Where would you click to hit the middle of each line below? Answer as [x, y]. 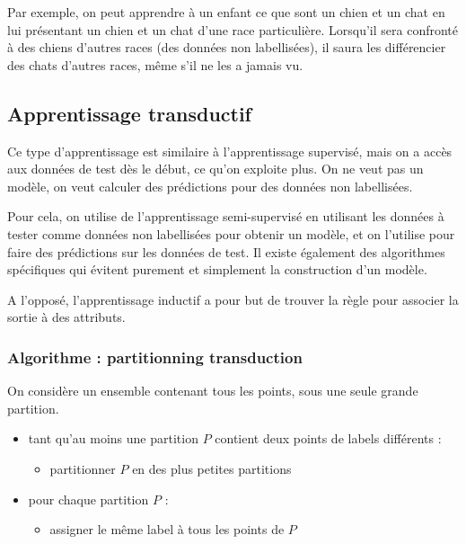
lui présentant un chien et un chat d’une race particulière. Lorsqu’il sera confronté [233, 29]
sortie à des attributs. [66, 317]
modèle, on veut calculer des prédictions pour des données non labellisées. [210, 186]
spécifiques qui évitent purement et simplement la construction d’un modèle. [217, 269]
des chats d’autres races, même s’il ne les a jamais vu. [155, 64]
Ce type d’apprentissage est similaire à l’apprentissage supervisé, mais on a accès [230, 151]
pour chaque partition [88, 499]
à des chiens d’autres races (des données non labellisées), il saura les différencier [227, 47]
